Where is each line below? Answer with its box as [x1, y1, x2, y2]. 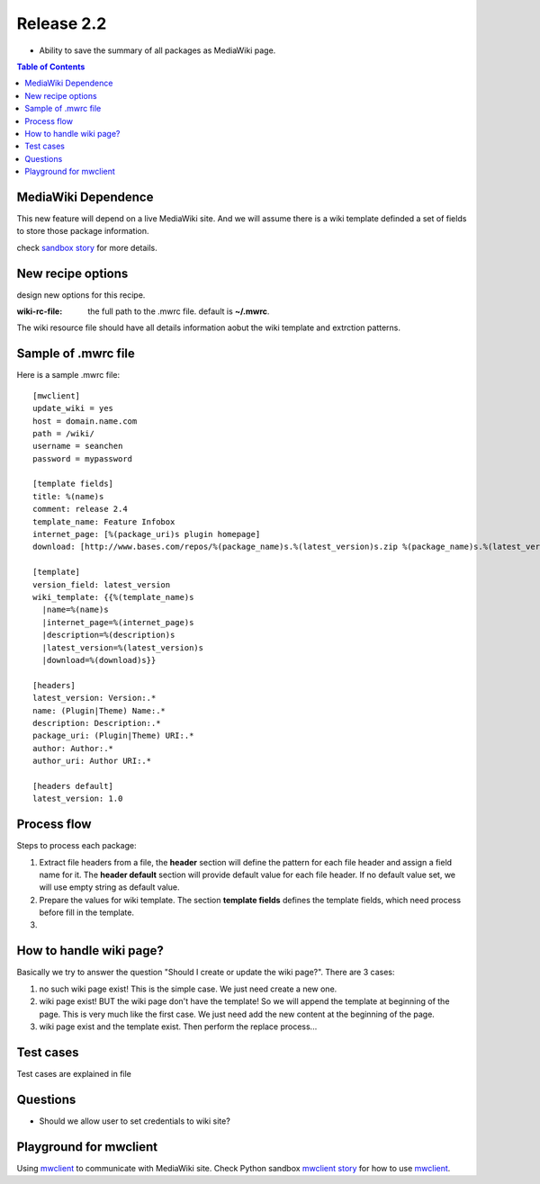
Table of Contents [16, 61, 85, 72]
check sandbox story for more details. [16, 242, 157, 253]
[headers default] [32, 781, 114, 791]
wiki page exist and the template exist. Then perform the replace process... [39, 1021, 318, 1032]
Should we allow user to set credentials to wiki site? [39, 1116, 231, 1126]
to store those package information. [16, 226, 149, 237]
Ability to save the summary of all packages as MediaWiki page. [39, 45, 276, 56]
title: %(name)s [32, 491, 104, 501]
